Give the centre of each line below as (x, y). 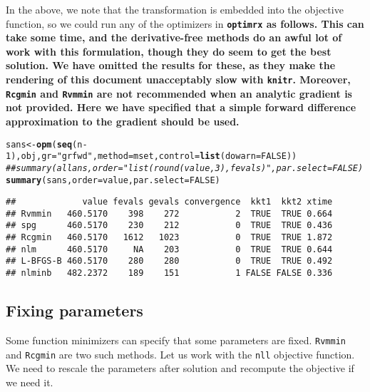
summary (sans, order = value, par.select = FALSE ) (113, 180)
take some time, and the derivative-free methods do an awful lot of (174, 37)
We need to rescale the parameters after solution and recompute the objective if (180, 368)
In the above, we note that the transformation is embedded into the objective (175, 9)
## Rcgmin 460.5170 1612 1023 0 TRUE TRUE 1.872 (169, 238)
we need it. (30, 382)
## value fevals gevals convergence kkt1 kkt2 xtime (169, 202)
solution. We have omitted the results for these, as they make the (171, 65)
